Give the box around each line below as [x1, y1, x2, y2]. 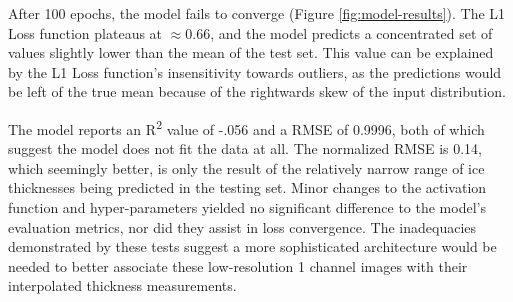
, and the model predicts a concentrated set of [210, 22, 493, 43]
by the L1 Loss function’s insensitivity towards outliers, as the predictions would [8, 61, 502, 82]
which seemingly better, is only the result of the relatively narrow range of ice [8, 157, 485, 178]
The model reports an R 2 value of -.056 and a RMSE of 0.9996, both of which [8, 115, 485, 139]
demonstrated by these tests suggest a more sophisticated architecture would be [8, 236, 497, 257]
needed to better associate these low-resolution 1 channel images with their [8, 255, 468, 276]
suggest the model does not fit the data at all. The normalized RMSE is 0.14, [8, 138, 482, 159]
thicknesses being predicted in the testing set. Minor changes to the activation [8, 177, 487, 198]
